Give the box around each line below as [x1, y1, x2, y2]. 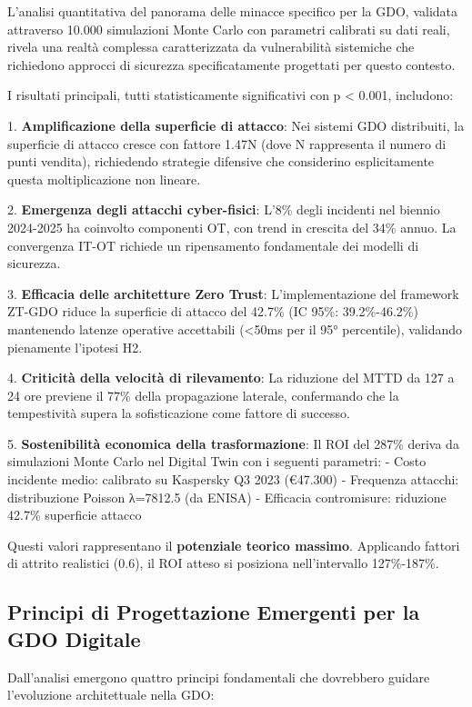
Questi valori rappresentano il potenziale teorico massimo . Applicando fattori [7, 535, 460, 554]
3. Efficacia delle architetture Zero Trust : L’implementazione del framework [7, 284, 459, 303]
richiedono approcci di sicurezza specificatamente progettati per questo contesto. [7, 55, 456, 74]
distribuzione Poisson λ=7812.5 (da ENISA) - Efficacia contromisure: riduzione [7, 487, 447, 506]
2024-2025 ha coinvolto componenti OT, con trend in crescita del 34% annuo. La [7, 217, 457, 236]
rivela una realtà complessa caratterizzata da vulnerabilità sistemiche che [7, 37, 415, 56]
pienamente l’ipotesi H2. [7, 337, 143, 356]
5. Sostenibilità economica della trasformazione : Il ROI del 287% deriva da [7, 433, 459, 453]
